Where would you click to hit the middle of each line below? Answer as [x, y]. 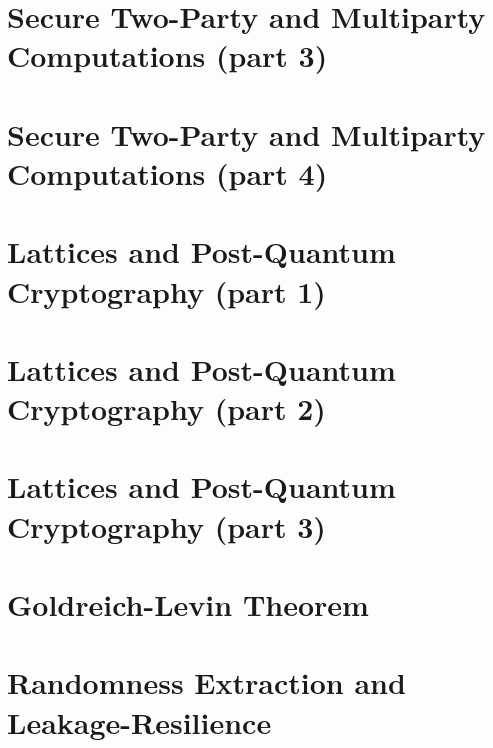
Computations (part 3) [167, 55]
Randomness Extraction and [206, 682]
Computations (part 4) [167, 172]
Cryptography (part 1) [166, 290]
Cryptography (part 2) [166, 408]
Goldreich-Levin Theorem [188, 604]
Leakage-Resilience [139, 721]
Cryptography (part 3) [166, 525]
